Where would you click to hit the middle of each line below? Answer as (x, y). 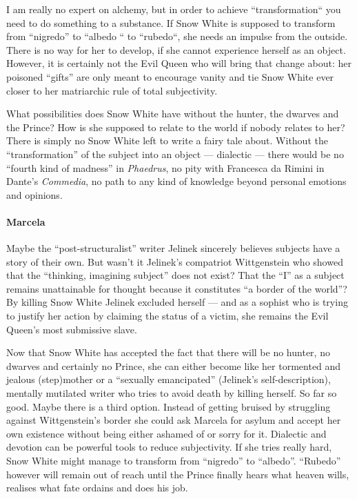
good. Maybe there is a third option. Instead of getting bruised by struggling (169, 406)
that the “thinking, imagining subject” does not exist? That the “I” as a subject (175, 275)
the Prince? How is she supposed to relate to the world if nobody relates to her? (176, 127)
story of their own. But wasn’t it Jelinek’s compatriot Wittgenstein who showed (175, 261)
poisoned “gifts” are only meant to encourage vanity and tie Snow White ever (170, 76)
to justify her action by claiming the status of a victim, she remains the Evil (167, 316)
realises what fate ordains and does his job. (97, 488)
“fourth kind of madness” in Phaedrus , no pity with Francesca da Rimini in (165, 167)
